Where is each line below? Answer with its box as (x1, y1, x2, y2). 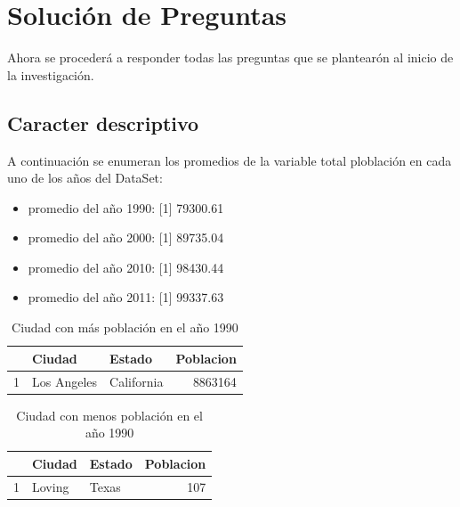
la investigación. (7, 65, 94, 84)
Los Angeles (32, 372, 98, 390)
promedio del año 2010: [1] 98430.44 (28, 258, 224, 276)
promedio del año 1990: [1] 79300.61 (28, 198, 224, 217)
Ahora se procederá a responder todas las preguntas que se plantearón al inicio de (7, 48, 454, 67)
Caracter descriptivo (7, 109, 199, 136)
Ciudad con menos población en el (16, 405, 203, 424)
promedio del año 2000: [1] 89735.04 (28, 228, 224, 247)
